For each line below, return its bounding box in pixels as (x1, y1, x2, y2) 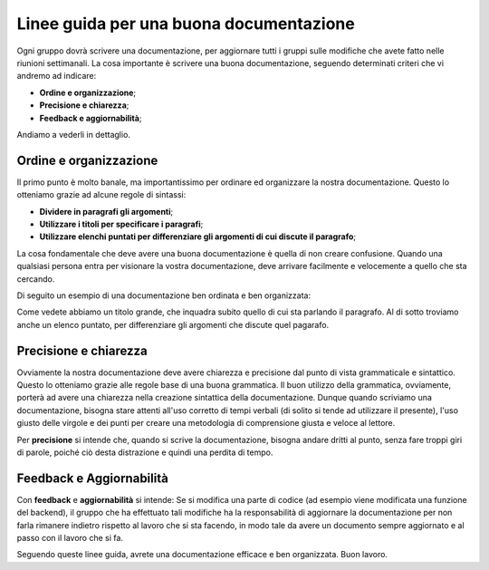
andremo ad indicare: (16, 71, 97, 82)
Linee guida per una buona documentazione (16, 14, 355, 34)
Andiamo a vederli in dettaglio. (16, 129, 131, 140)
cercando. (16, 273, 55, 285)
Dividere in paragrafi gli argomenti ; (39, 206, 174, 217)
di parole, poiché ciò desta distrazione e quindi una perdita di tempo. (16, 447, 273, 458)
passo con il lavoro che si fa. (16, 533, 124, 544)
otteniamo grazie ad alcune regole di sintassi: (16, 189, 187, 200)
